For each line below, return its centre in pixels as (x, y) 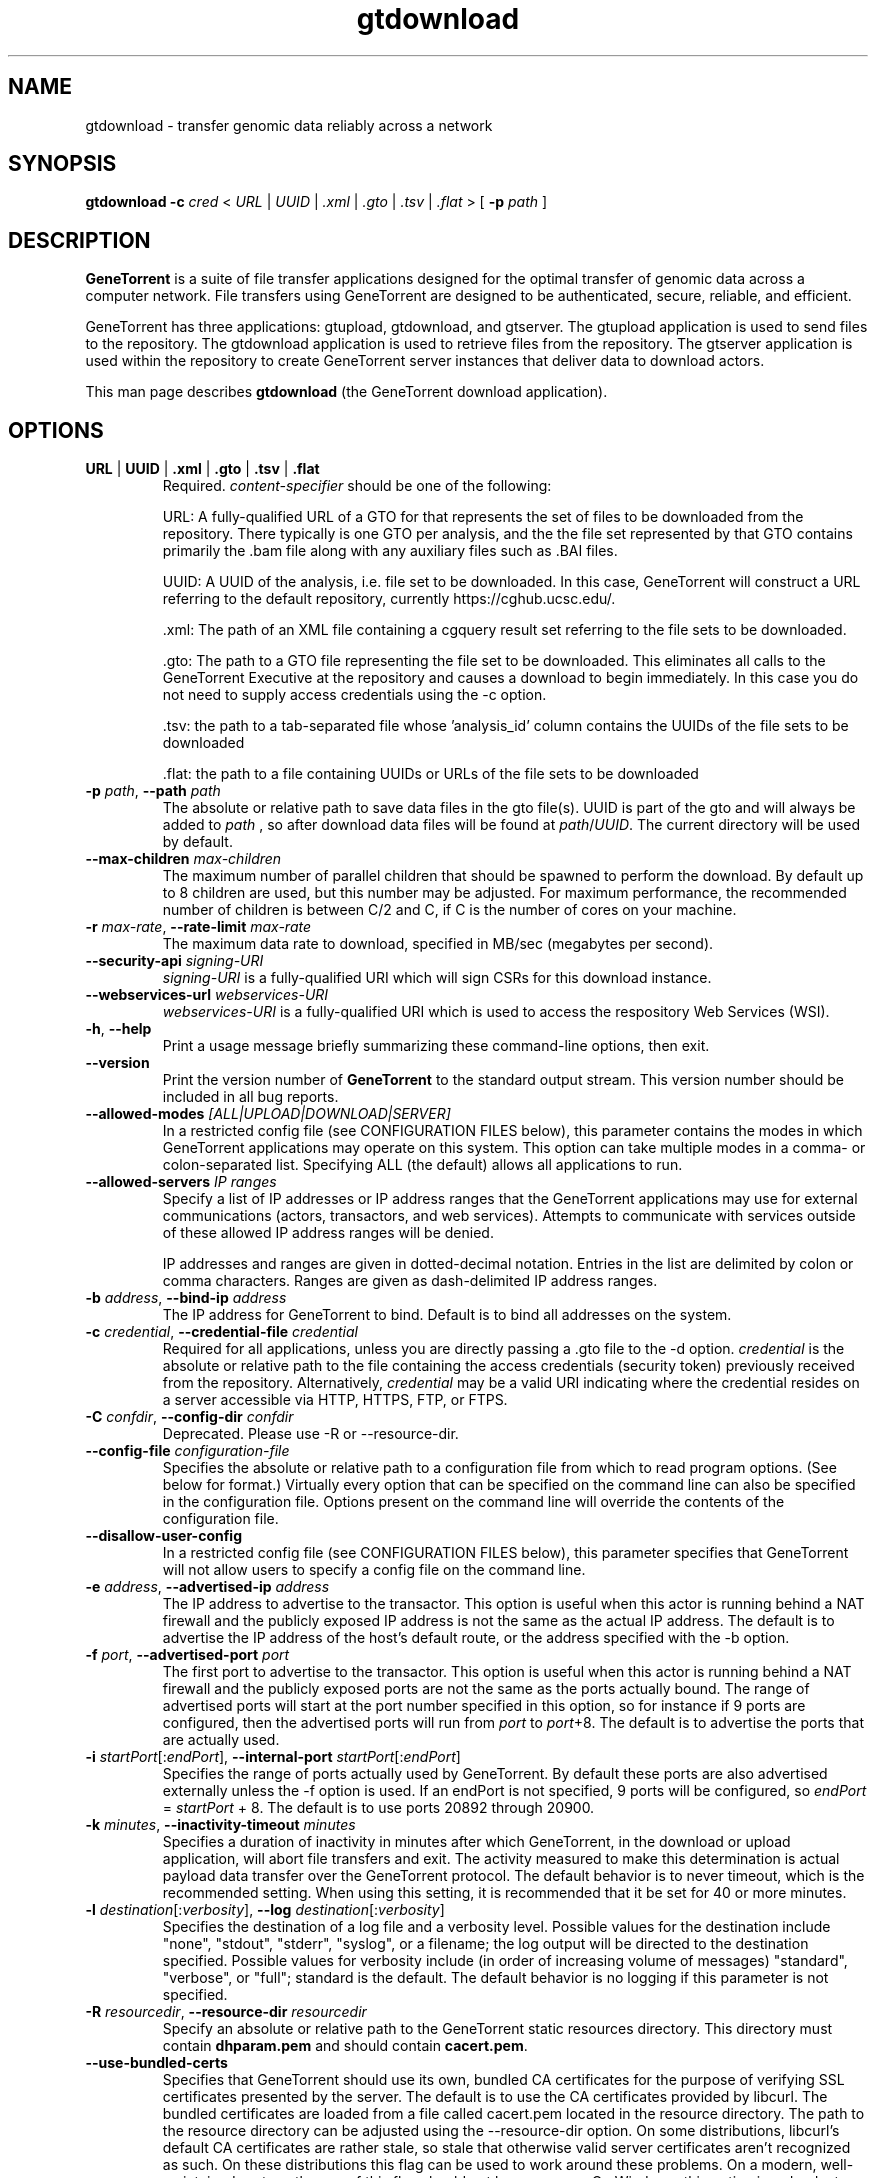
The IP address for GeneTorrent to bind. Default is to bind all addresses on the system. (447, 1315)
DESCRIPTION (79, 240)
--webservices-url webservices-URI (207, 995)
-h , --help (118, 1029)
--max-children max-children (183, 859)
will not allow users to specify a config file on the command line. (374, 1570)
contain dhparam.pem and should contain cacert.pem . (345, 2046)
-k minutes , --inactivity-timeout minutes (220, 1825)
